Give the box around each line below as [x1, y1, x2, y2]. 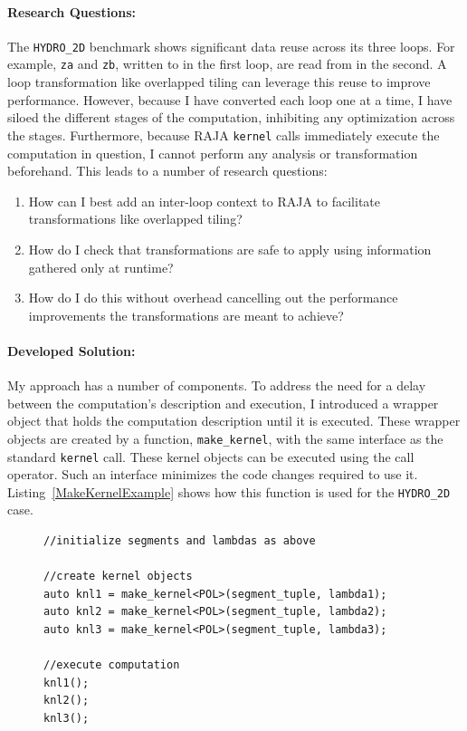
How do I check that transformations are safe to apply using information [28, 239, 432, 258]
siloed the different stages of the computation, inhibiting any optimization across [7, 108, 455, 127]
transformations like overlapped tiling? [28, 209, 243, 228]
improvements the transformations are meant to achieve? [28, 305, 344, 324]
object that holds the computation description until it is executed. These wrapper [7, 411, 461, 430]
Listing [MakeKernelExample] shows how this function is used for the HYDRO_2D [7, 482, 451, 501]
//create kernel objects [43, 570, 193, 583]
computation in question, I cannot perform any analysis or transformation [7, 143, 418, 162]
